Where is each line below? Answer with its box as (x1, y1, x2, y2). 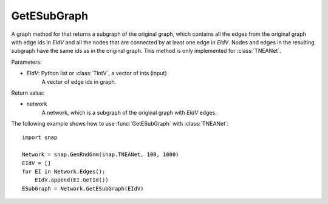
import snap (22, 134, 58, 141)
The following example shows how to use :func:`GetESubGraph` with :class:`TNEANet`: (11, 120, 229, 127)
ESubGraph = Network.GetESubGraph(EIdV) (22, 185, 144, 192)
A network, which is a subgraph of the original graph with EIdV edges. (41, 109, 217, 116)
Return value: (11, 89, 45, 97)
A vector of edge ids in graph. (41, 78, 117, 85)
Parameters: (11, 58, 42, 66)
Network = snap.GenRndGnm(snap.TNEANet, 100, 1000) (22, 151, 179, 158)
